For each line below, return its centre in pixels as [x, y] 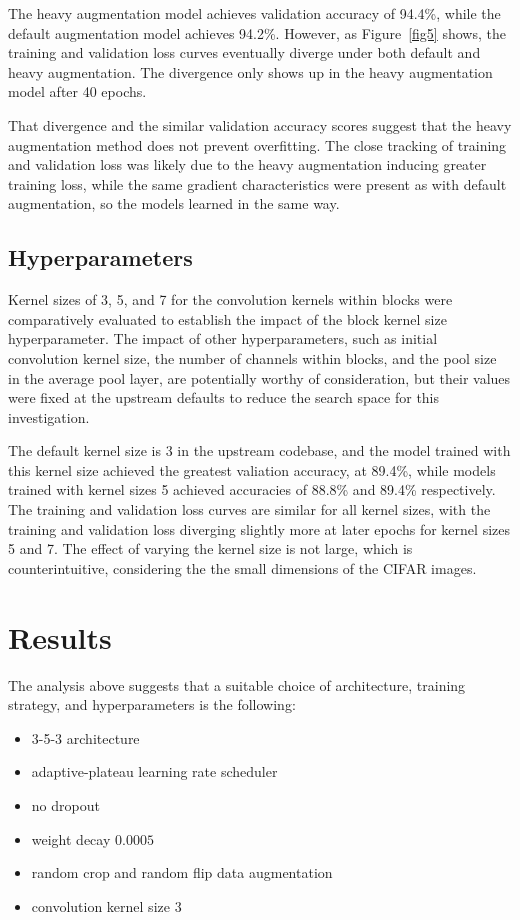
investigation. [49, 416]
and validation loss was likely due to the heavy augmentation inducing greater [247, 164]
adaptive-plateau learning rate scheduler [154, 771]
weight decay [71, 838]
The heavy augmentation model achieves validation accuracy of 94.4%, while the [254, 13]
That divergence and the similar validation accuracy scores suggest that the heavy [260, 124]
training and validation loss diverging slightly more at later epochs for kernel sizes [259, 528]
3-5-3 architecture [85, 737]
